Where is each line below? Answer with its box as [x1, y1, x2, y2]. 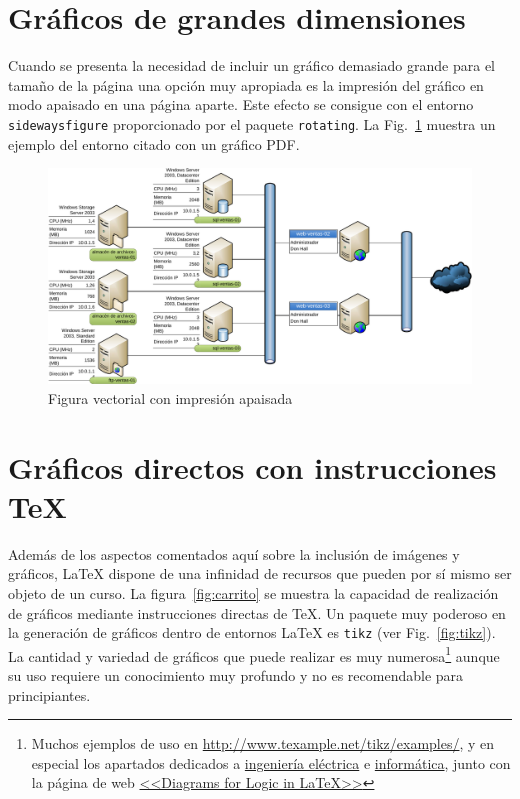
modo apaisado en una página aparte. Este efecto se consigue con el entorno [8, 94, 474, 115]
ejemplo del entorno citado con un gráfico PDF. [8, 133, 300, 154]
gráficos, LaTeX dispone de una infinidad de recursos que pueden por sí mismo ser [8, 563, 512, 584]
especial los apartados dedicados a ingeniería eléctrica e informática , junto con [31, 752, 511, 773]
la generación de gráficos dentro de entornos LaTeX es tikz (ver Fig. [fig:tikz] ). [8, 622, 496, 643]
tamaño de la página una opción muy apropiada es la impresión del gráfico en [8, 74, 484, 95]
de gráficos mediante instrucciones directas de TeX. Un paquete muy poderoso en [8, 602, 506, 623]
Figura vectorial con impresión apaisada [48, 387, 293, 408]
